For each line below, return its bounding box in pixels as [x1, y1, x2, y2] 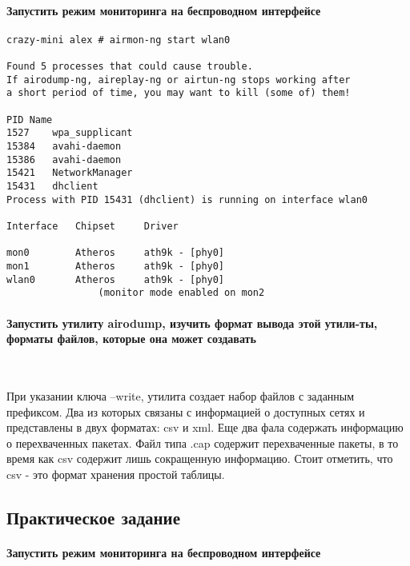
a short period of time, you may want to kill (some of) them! [6, 87, 351, 99]
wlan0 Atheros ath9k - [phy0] [6, 273, 225, 285]
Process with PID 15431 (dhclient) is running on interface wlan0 [6, 193, 368, 205]
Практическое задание [6, 504, 181, 529]
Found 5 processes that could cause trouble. [6, 61, 253, 73]
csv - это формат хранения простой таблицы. [6, 465, 225, 482]
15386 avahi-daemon [6, 153, 122, 165]
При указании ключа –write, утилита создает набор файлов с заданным [6, 387, 355, 404]
